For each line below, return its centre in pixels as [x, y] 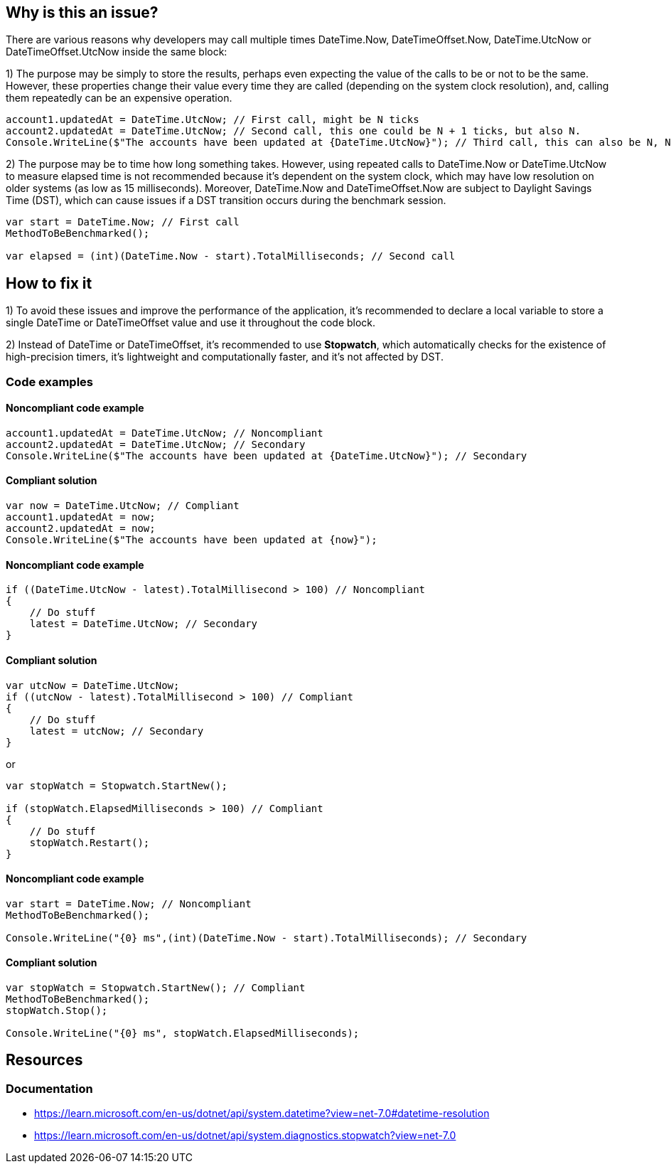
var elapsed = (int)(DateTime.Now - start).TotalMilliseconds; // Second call [231, 256]
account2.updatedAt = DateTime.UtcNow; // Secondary [156, 444]
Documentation [49, 1088]
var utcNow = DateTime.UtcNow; [93, 685]
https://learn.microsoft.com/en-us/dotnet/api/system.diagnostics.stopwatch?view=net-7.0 [245, 1136]
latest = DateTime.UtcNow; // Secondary [144, 624]
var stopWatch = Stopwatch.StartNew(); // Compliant [156, 987]
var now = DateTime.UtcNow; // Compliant [123, 506]
